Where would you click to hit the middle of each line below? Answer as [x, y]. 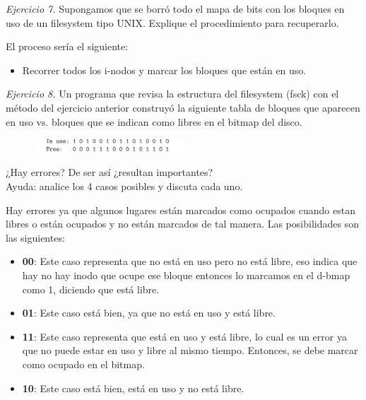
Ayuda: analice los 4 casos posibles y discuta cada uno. [124, 186]
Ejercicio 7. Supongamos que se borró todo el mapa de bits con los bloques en [175, 8]
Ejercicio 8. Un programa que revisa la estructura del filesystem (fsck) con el [172, 94]
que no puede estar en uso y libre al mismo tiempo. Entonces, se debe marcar [190, 350]
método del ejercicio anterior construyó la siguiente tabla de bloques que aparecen [183, 107]
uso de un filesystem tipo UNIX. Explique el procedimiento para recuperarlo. [172, 22]
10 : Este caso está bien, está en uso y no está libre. [133, 388]
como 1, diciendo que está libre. [91, 289]
